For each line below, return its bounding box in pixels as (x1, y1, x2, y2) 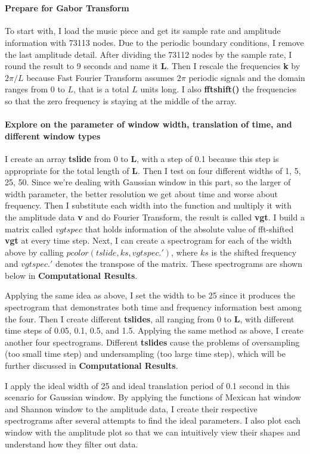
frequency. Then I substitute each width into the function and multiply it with (5, 199, 292, 212)
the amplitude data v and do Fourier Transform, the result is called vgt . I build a (5, 210, 305, 223)
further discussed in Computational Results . (5, 359, 178, 372)
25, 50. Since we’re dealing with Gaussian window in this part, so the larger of (5, 176, 291, 188)
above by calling (5, 245, 64, 258)
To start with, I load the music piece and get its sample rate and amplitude (5, 24, 281, 37)
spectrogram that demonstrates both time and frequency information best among (5, 301, 302, 313)
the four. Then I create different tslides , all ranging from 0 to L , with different (5, 312, 294, 325)
